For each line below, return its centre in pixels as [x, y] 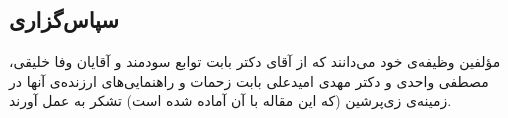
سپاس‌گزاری [64, 19]
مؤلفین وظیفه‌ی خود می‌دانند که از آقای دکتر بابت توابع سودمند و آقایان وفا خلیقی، [255, 61]
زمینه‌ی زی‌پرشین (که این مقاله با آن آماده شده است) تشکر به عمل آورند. [230, 100]
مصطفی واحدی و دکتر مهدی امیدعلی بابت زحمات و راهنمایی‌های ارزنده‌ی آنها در [249, 80]
